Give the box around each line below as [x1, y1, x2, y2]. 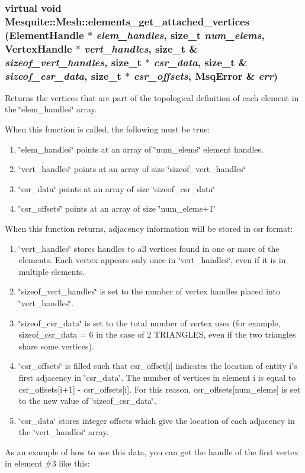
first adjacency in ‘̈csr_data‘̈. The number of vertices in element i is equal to [18, 371, 296, 383]
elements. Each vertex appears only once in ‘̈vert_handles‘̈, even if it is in [18, 254, 286, 266]
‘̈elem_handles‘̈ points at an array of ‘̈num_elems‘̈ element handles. [18, 142, 264, 155]
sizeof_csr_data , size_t [5, 68, 121, 83]
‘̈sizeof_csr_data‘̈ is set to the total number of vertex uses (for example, [18, 316, 281, 329]
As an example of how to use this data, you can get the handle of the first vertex [5, 445, 298, 458]
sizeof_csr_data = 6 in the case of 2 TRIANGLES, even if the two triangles [18, 328, 296, 341]
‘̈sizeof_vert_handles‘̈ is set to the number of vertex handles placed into [18, 285, 280, 297]
